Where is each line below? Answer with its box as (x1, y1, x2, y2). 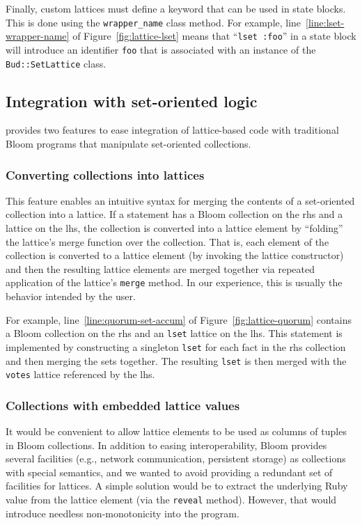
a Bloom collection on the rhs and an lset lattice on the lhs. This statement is (6, 326, 343, 340)
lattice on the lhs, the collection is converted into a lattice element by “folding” (6, 221, 343, 235)
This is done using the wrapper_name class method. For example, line (6, 15, 301, 29)
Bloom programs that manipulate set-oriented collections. (6, 136, 251, 151)
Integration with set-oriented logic (6, 90, 258, 111)
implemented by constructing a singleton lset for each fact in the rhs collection (6, 339, 346, 354)
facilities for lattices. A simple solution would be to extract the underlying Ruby (6, 478, 348, 493)
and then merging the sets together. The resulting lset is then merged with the (6, 353, 347, 368)
